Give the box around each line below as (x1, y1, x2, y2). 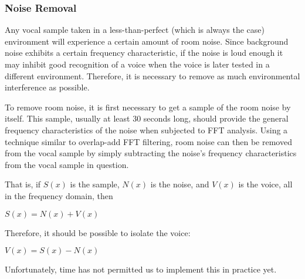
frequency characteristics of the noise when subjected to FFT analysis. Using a (5, 123, 288, 136)
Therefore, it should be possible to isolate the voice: (5, 226, 191, 238)
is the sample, (70, 178, 120, 190)
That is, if (5, 178, 41, 190)
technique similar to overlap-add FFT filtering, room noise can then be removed (5, 135, 292, 147)
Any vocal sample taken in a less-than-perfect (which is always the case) (5, 23, 265, 36)
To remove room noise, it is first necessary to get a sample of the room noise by (5, 100, 291, 113)
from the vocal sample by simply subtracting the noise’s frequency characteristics (5, 147, 297, 159)
